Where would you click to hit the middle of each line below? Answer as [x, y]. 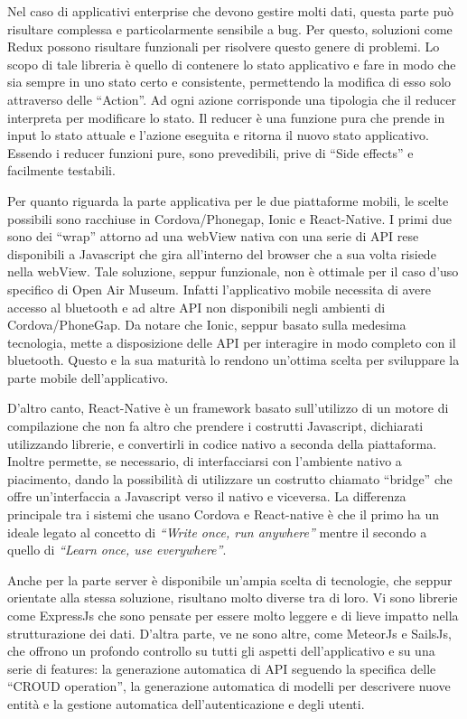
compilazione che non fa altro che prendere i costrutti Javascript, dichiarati [215, 426]
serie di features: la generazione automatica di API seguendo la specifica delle [222, 668]
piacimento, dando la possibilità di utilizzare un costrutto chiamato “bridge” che [230, 478]
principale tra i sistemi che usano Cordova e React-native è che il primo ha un [224, 514]
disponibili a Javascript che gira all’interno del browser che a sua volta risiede [222, 253]
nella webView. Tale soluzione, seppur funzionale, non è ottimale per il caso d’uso [233, 271]
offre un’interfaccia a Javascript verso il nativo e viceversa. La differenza [207, 496]
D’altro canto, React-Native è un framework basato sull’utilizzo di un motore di [228, 408]
